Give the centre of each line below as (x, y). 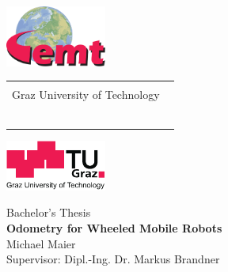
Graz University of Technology (86, 94)
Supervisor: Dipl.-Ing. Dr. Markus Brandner (113, 259)
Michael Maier (41, 243)
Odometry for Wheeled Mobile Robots (114, 228)
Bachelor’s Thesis (49, 212)
